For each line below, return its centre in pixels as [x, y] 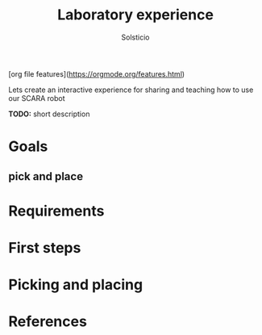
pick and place [46, 176]
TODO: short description [49, 114]
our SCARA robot [37, 98]
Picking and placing [76, 285]
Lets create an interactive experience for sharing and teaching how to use [131, 90]
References [48, 322]
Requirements [56, 211]
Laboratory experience [135, 15]
